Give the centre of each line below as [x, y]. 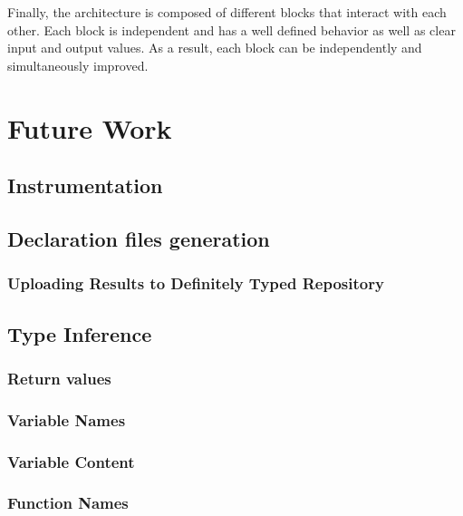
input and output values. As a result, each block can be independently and [215, 48]
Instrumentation [85, 185]
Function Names [68, 503]
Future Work [90, 127]
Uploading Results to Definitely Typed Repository [196, 283]
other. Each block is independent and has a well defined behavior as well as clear [231, 29]
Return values [59, 378]
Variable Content [71, 461]
